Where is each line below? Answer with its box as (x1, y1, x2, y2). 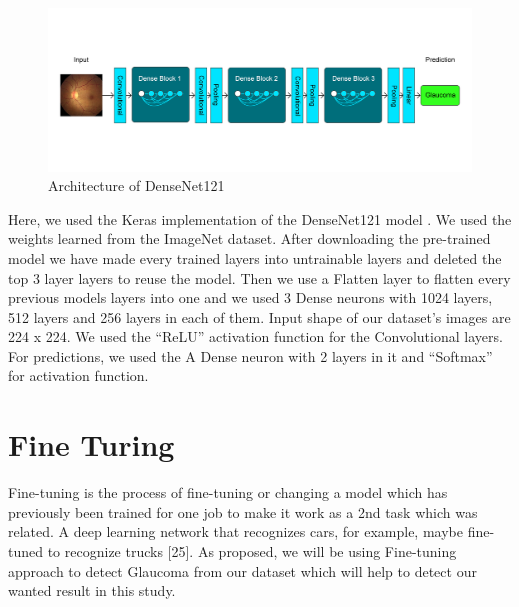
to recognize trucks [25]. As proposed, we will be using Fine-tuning (47, 540, 457, 561)
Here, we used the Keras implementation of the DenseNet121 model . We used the (8, 208, 512, 229)
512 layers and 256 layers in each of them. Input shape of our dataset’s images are (8, 306, 511, 327)
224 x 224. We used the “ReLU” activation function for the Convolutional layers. (8, 326, 503, 347)
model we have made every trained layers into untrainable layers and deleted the (8, 247, 502, 268)
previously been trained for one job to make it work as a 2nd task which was (8, 501, 478, 522)
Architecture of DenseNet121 (48, 175, 225, 196)
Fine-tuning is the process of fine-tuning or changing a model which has (8, 482, 448, 503)
